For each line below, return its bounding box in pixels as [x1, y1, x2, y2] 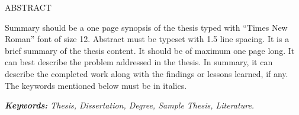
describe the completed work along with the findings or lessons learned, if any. [5, 67, 288, 79]
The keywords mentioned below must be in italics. [5, 79, 187, 91]
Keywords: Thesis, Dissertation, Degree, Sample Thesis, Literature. [5, 99, 255, 111]
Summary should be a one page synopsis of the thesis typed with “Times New [5, 21, 288, 33]
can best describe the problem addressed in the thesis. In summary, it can [5, 56, 273, 68]
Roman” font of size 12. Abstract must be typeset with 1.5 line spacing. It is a [5, 33, 290, 45]
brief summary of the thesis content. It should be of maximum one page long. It [5, 44, 295, 56]
